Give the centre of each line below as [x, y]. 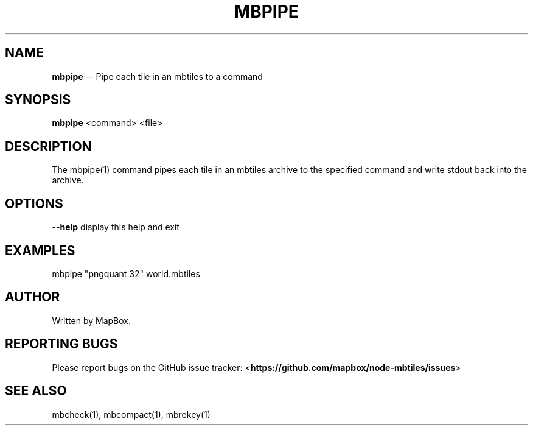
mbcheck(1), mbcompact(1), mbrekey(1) [131, 414]
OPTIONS [34, 203]
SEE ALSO [36, 391]
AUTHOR [33, 297]
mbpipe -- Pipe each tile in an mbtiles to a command [157, 76]
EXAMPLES [40, 250]
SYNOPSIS [38, 100]
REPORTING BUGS [61, 344]
